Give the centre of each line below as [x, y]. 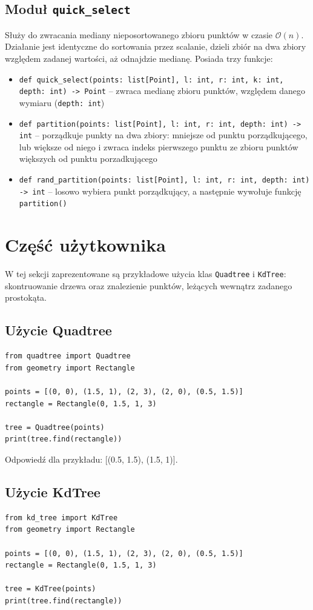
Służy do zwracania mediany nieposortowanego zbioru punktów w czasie [139, 34]
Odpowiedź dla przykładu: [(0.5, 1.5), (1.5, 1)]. [91, 459]
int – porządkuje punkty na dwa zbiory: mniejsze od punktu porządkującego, [163, 135]
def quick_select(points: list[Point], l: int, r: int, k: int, [151, 80]
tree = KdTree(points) [51, 589]
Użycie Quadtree [58, 330]
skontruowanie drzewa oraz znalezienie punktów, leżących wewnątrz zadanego [149, 285]
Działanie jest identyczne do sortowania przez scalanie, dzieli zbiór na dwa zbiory [156, 46]
